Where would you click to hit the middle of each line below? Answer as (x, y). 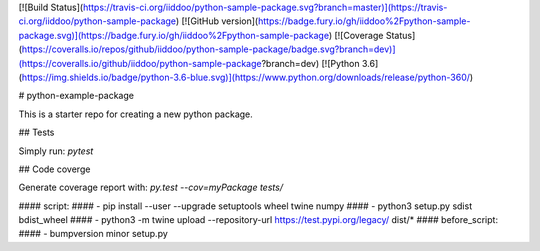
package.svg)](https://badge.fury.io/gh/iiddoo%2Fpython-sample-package (174, 35)
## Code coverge (54, 169)
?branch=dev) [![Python (310, 63)
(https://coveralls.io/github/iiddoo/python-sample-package (140, 63)
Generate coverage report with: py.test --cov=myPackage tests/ (151, 187)
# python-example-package (76, 96)
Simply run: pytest (56, 151)
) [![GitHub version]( (217, 21)
